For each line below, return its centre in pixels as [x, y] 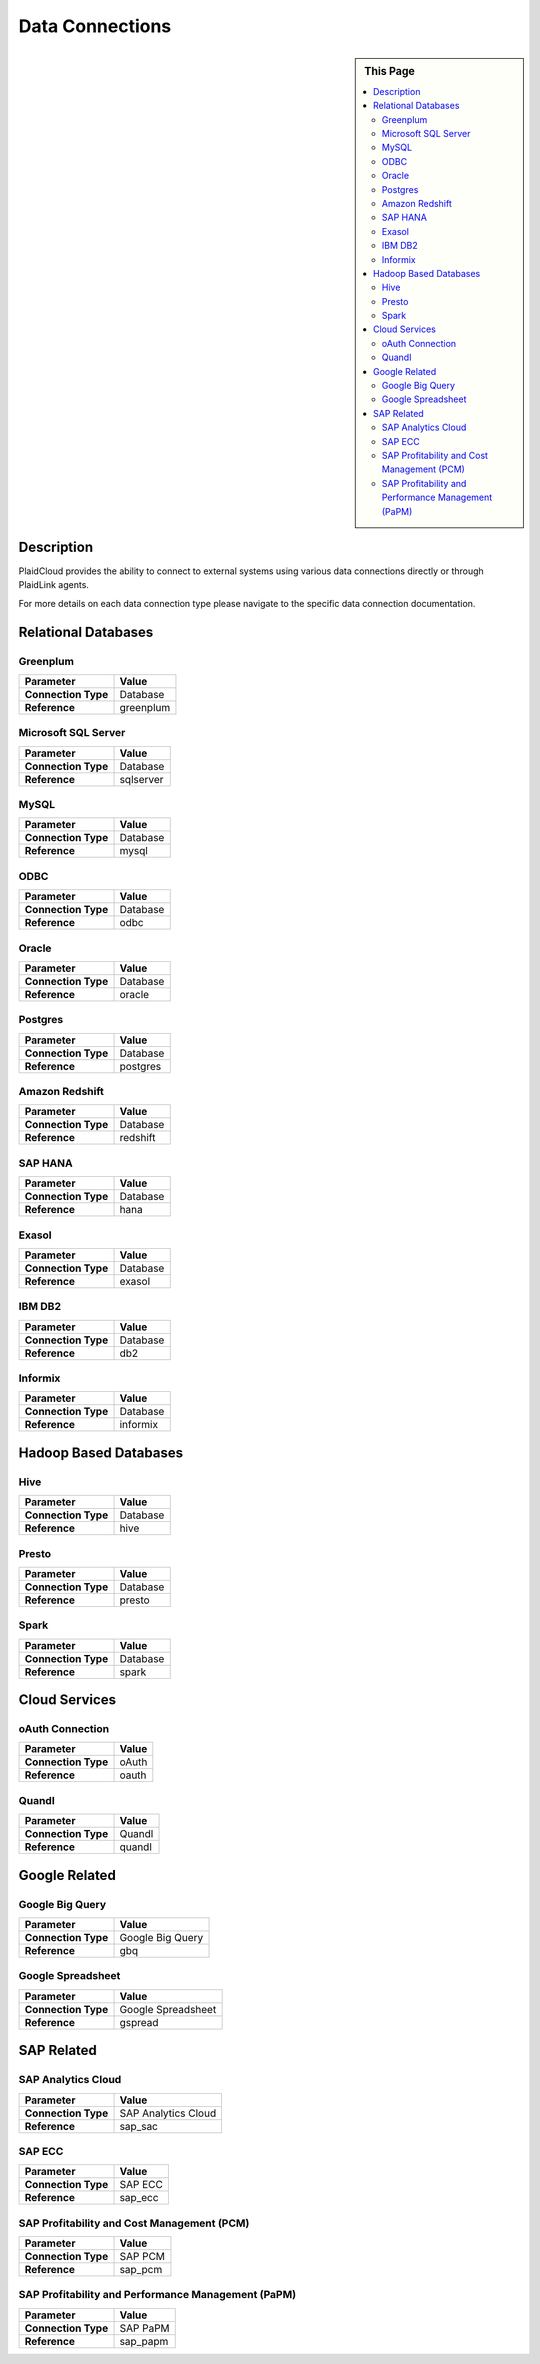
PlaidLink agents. [54, 585]
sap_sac [139, 2126]
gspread [139, 2022]
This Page [389, 71]
